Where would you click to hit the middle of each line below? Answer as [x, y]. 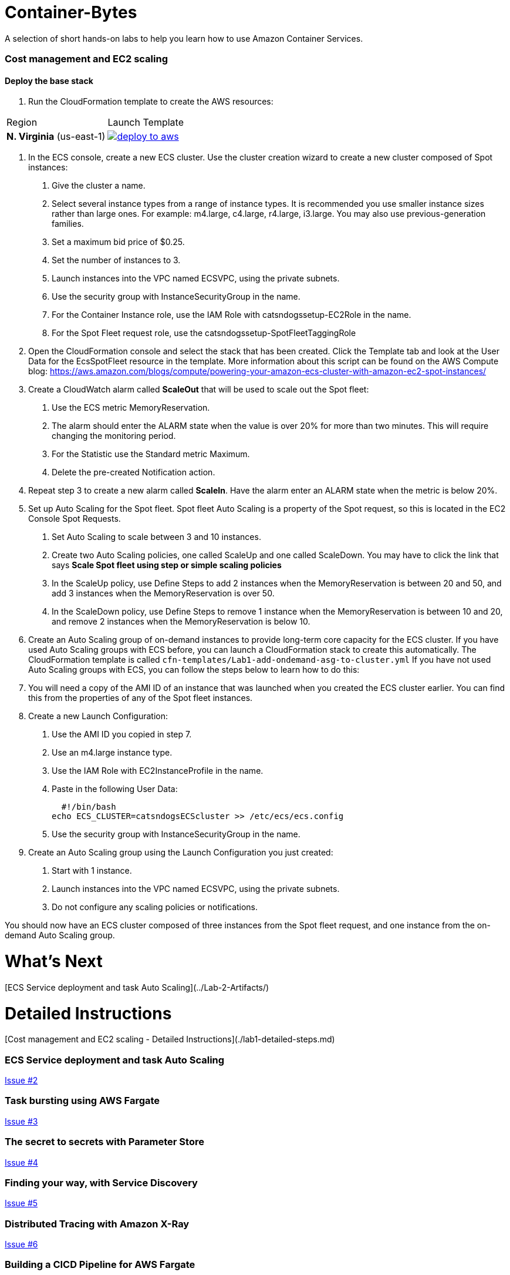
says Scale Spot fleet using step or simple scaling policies [167, 565]
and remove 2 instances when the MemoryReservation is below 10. [181, 622]
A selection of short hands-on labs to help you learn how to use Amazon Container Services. [184, 38]
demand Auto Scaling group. [60, 935]
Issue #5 [21, 1203]
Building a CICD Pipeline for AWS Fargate [100, 1265]
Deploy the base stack [49, 80]
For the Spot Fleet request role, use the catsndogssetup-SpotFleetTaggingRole [204, 333]
